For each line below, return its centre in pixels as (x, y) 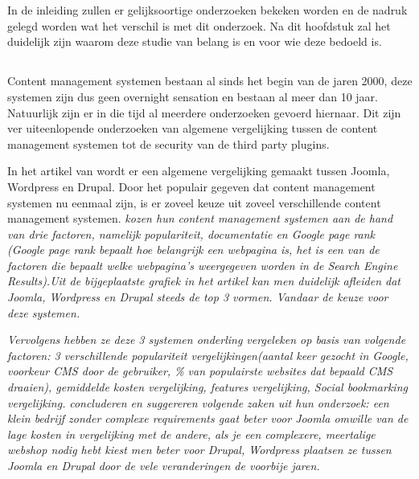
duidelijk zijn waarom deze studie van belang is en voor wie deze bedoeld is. (195, 41)
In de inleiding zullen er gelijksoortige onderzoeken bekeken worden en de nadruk (207, 10)
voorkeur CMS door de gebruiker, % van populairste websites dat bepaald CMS (200, 371)
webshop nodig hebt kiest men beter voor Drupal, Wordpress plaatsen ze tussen (199, 450)
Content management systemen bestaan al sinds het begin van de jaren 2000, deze (210, 81)
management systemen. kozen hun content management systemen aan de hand (200, 218)
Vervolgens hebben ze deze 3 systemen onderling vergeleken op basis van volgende (207, 340)
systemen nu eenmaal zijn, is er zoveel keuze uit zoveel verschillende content (194, 202)
